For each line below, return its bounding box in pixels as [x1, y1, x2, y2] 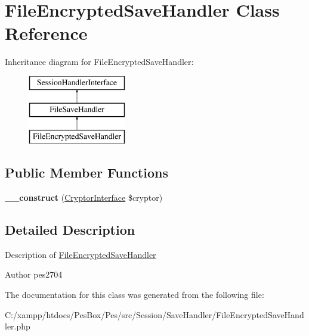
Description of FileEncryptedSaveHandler [5, 248, 156, 260]
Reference [5, 21, 88, 45]
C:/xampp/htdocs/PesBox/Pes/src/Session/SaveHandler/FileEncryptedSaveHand [5, 308, 304, 321]
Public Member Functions [5, 163, 168, 182]
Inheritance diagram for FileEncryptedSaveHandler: [5, 55, 194, 68]
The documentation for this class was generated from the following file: [5, 288, 264, 301]
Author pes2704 [5, 268, 63, 281]
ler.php [5, 320, 30, 332]
